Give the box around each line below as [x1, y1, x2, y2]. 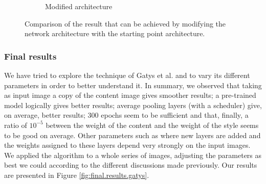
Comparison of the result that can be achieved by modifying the [25, 18, 226, 29]
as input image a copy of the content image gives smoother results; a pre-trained [4, 90, 256, 100]
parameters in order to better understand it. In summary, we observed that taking [4, 80, 262, 90]
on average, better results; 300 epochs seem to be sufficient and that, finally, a [4, 110, 249, 120]
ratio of [4, 119, 27, 130]
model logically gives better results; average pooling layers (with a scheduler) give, [4, 99, 262, 110]
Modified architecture [45, 1, 113, 11]
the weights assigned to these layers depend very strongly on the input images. [4, 140, 251, 150]
